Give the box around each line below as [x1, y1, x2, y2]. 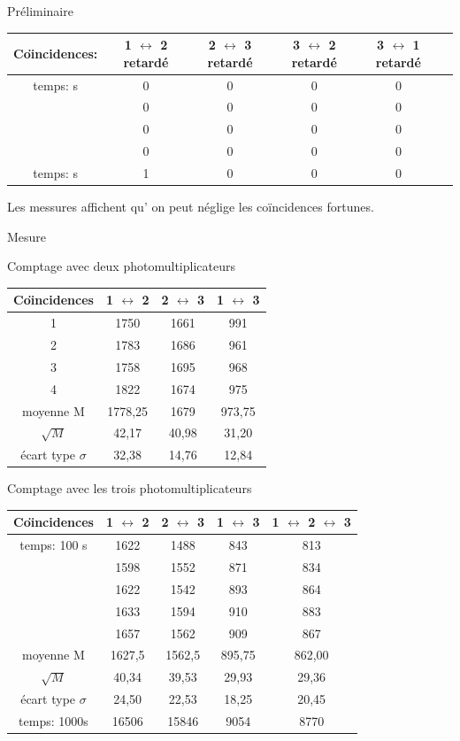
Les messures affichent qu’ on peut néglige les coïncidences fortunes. [7, 197, 374, 215]
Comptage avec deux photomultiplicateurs [7, 257, 235, 275]
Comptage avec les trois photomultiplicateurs [7, 479, 252, 498]
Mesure [7, 227, 47, 245]
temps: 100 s [19, 536, 88, 554]
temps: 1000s [19, 711, 88, 729]
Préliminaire [7, 2, 73, 19]
